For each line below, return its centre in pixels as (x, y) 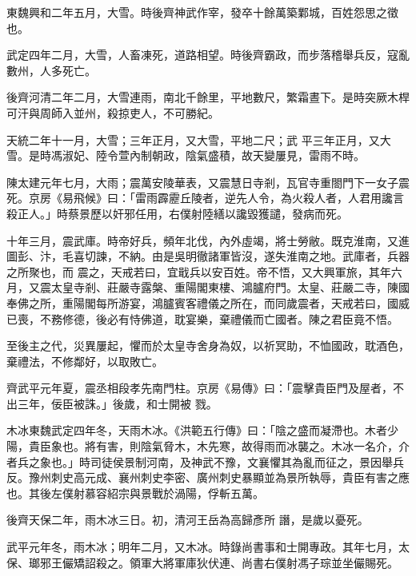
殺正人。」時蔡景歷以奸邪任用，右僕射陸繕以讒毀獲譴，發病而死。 (177, 213)
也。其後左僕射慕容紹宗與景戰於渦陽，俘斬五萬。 (135, 493)
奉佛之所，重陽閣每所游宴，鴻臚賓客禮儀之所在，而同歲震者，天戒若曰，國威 (208, 302)
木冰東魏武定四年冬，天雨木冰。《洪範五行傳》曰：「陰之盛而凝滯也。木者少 (202, 430)
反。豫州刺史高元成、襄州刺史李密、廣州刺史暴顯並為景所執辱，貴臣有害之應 (208, 477)
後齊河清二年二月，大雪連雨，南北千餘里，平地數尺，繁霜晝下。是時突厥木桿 (208, 97)
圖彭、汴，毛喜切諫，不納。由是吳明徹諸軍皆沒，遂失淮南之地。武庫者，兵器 (208, 256)
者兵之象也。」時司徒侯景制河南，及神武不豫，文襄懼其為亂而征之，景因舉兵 (205, 461)
